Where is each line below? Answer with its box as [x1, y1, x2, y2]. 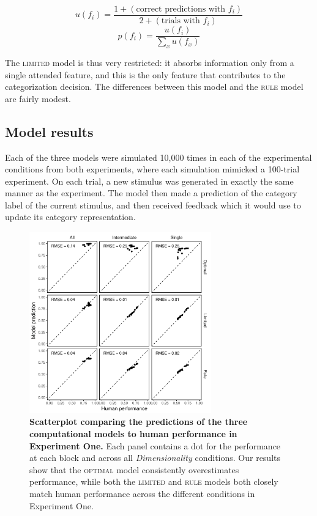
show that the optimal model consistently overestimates [29, 463, 239, 476]
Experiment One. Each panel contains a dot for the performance [29, 439, 281, 452]
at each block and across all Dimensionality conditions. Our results [29, 451, 281, 464]
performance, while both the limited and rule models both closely [29, 475, 278, 488]
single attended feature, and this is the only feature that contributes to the [5, 68, 286, 81]
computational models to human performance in [29, 427, 237, 440]
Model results [5, 122, 94, 141]
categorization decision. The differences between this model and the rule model [5, 80, 304, 93]
